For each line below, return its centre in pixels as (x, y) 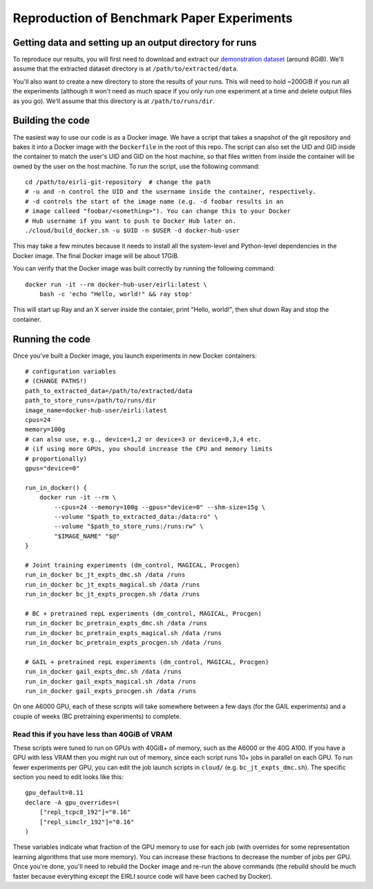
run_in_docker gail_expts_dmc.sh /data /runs (104, 672)
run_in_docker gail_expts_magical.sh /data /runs (111, 681)
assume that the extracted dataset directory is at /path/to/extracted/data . (125, 68)
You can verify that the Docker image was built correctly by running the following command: (144, 268)
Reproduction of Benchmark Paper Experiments (153, 18)
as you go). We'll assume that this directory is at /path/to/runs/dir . (114, 101)
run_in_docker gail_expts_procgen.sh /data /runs (111, 691)
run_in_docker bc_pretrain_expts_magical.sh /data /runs (124, 633)
